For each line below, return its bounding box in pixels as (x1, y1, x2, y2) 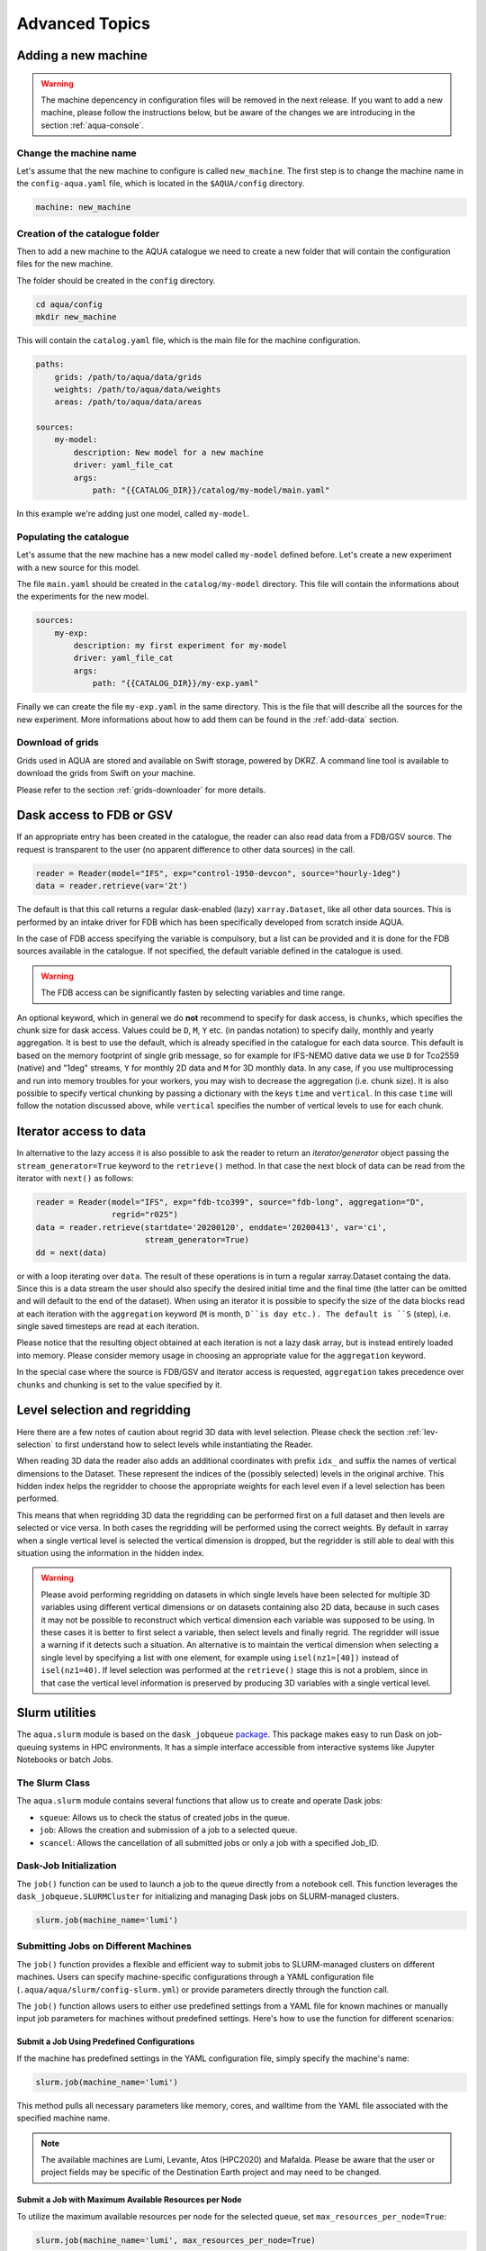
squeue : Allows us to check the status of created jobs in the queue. (39, 1812, 290, 1822)
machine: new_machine (35, 203, 131, 212)
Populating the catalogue (16, 530, 130, 543)
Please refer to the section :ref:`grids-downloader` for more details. (16, 784, 266, 795)
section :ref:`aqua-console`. (40, 120, 144, 131)
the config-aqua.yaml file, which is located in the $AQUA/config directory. (16, 178, 305, 189)
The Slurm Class (16, 1776, 90, 1789)
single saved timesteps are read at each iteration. (16, 1321, 200, 1332)
